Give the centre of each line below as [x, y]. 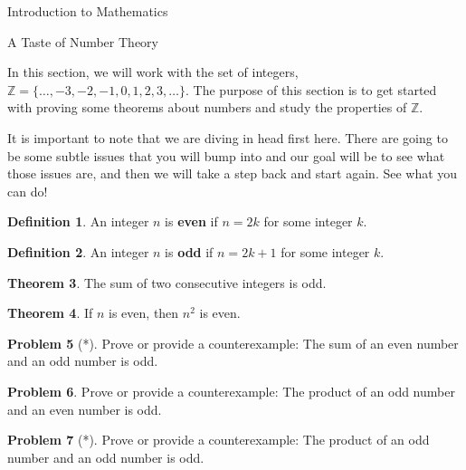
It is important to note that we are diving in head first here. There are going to [228, 137]
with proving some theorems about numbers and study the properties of [207, 107]
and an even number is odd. [85, 409]
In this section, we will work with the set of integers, [153, 72]
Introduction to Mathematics [88, 11]
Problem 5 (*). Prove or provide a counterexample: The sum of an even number [233, 343]
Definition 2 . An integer [78, 251]
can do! [28, 191]
